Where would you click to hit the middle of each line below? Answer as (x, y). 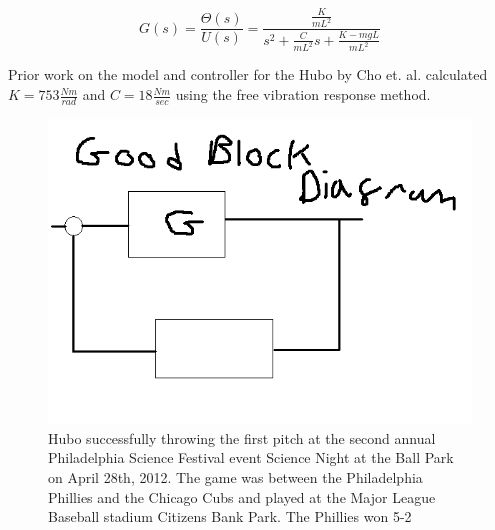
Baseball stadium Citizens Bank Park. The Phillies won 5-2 (230, 516)
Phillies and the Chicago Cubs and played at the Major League (242, 496)
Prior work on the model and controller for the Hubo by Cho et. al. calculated (248, 74)
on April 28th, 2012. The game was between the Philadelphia (235, 476)
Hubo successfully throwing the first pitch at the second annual (242, 437)
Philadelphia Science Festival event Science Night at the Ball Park (251, 457)
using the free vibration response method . (303, 94)
